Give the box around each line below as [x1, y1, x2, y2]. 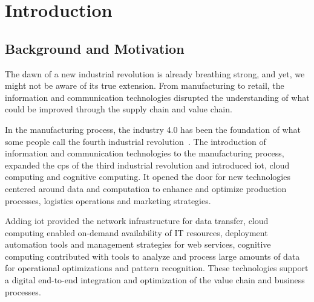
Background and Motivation [5, 39, 185, 57]
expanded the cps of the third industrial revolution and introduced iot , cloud [5, 158, 290, 171]
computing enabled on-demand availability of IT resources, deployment [5, 226, 268, 239]
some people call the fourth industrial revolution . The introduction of [5, 135, 266, 147]
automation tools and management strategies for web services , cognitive [5, 238, 271, 251]
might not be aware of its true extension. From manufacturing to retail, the [5, 79, 284, 92]
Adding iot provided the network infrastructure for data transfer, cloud [5, 214, 269, 227]
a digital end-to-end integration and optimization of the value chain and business [5, 274, 305, 286]
